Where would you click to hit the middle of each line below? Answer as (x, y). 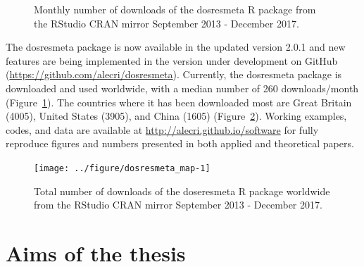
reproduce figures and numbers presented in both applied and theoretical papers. (180, 143)
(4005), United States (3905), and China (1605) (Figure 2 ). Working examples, (176, 116)
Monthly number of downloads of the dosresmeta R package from (175, 9)
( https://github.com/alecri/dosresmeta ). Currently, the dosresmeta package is (174, 74)
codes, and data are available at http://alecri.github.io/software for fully (162, 129)
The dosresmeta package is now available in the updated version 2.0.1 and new (176, 47)
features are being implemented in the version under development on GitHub (172, 60)
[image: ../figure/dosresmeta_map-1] (122, 168)
